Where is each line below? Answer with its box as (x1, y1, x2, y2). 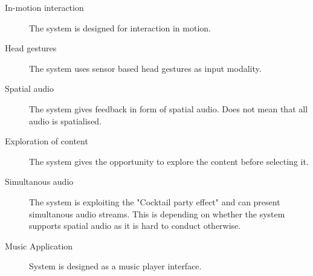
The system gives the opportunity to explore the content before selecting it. (29, 155, 309, 167)
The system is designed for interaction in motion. (29, 21, 211, 34)
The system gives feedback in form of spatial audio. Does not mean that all (29, 102, 308, 115)
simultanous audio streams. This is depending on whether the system (29, 207, 285, 220)
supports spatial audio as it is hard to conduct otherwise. (29, 219, 241, 232)
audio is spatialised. (29, 114, 102, 127)
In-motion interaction (5, 1, 84, 13)
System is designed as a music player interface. (29, 260, 202, 272)
